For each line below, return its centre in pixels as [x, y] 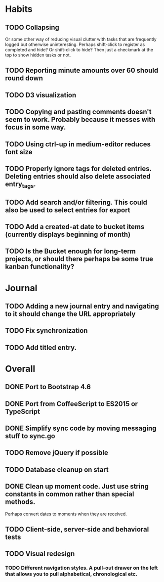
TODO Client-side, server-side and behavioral [77, 529]
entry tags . [20, 185]
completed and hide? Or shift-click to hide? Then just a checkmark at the [79, 50]
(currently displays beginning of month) [68, 234]
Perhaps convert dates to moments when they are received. [66, 514]
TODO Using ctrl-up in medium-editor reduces [78, 144]
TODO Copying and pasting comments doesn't [78, 112]
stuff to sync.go [30, 436]
